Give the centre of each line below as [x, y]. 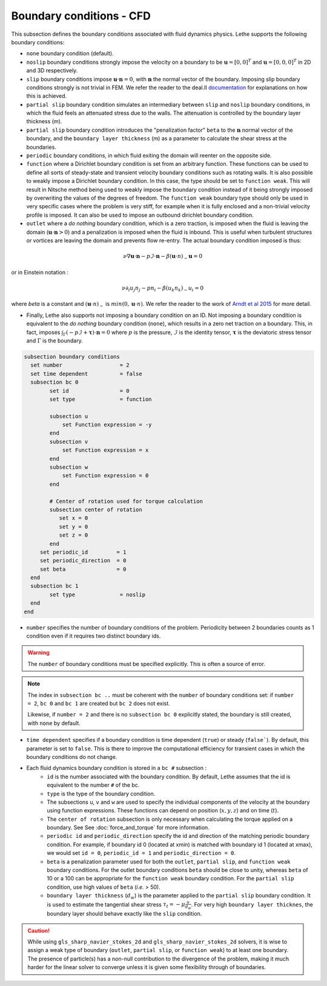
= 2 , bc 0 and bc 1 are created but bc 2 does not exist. [99, 703]
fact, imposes [43, 332]
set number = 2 [80, 365]
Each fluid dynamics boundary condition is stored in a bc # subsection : [117, 768]
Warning [38, 653]
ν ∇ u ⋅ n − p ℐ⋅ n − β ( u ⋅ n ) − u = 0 [163, 257]
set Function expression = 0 [105, 476]
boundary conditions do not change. [72, 756]
